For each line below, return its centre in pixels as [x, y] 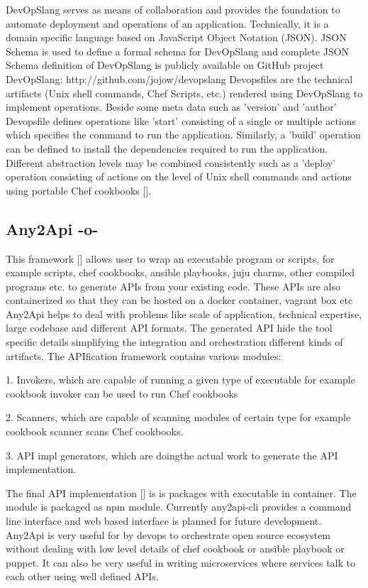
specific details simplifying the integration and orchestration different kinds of [174, 342]
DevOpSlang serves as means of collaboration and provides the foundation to [173, 9]
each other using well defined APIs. [82, 576]
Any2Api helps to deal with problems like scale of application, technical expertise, [184, 314]
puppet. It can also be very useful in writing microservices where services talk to [180, 562]
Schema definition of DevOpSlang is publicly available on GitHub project [165, 65]
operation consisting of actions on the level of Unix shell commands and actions [179, 176]
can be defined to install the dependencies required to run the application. [167, 148]
